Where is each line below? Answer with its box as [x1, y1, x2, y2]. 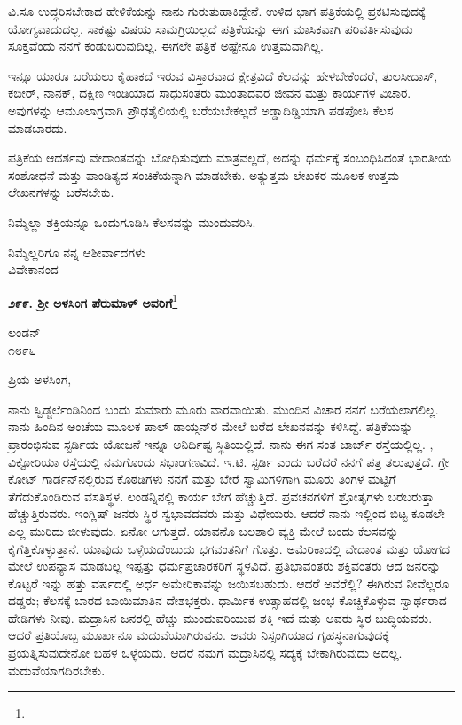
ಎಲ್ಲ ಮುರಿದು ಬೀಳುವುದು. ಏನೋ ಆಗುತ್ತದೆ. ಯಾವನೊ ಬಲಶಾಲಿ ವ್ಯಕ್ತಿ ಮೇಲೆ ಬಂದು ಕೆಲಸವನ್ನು [8, 521, 399, 540]
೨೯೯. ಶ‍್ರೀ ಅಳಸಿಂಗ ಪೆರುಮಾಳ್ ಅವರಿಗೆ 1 [8, 290, 178, 311]
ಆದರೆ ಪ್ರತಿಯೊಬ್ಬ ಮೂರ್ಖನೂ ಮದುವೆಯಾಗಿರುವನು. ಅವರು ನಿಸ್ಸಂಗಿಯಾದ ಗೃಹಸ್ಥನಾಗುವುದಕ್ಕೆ [8, 626, 389, 644]
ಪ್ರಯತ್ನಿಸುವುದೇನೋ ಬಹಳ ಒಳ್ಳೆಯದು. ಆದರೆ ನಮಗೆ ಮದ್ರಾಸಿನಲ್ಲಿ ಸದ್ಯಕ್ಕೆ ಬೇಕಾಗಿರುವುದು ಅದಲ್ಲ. [8, 643, 403, 662]
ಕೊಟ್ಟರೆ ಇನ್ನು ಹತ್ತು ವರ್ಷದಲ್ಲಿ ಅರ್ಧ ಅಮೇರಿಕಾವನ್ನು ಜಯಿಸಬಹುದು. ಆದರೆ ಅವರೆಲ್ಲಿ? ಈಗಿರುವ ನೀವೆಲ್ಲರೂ [8, 573, 450, 592]
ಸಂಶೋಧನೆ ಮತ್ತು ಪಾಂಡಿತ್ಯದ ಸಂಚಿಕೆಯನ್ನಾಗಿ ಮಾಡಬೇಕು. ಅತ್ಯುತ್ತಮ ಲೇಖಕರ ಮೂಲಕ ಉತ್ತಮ [8, 165, 399, 184]
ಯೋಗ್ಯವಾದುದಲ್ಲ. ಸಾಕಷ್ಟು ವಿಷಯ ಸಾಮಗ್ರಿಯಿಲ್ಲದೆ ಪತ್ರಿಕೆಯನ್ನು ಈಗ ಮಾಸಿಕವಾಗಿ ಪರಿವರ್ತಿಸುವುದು [8, 19, 413, 37]
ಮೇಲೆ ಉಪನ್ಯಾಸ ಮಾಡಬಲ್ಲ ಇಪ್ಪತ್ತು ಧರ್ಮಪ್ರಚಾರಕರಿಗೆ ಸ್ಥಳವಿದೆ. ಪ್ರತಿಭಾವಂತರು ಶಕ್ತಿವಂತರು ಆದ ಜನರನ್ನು [8, 556, 441, 575]
